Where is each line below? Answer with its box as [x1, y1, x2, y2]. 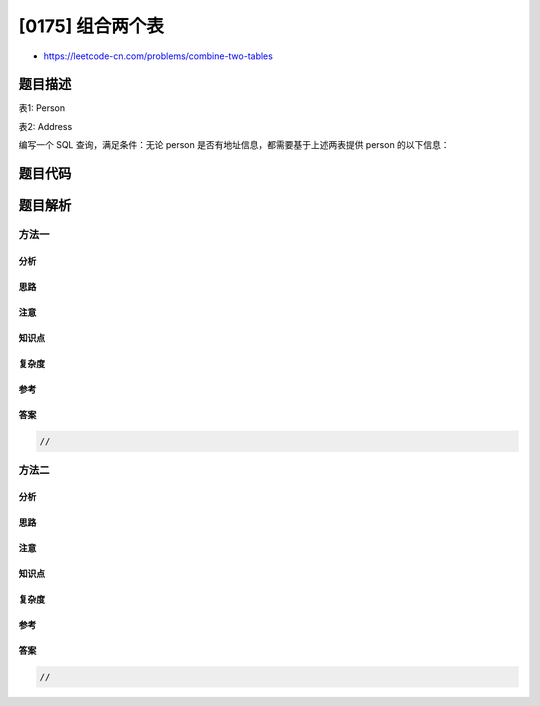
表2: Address [18, 120, 73, 132]
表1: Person [18, 102, 66, 114]
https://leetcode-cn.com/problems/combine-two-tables [43, 50, 274, 62]
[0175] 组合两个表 [18, 15, 165, 37]
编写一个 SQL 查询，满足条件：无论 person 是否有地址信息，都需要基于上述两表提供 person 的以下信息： [18, 139, 450, 151]
